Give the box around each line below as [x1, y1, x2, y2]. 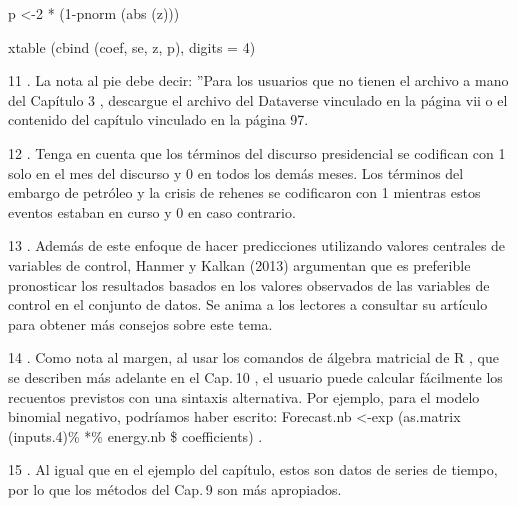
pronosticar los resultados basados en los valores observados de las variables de [8, 274, 490, 295]
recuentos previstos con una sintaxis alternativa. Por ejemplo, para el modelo [8, 386, 480, 407]
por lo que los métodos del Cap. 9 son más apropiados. [8, 478, 342, 499]
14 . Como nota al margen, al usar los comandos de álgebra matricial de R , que [8, 347, 499, 368]
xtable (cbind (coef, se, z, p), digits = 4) [8, 36, 256, 57]
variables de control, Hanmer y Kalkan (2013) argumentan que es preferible [8, 254, 471, 275]
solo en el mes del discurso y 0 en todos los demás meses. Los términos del [8, 162, 464, 183]
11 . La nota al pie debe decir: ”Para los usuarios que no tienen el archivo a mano [8, 70, 509, 91]
